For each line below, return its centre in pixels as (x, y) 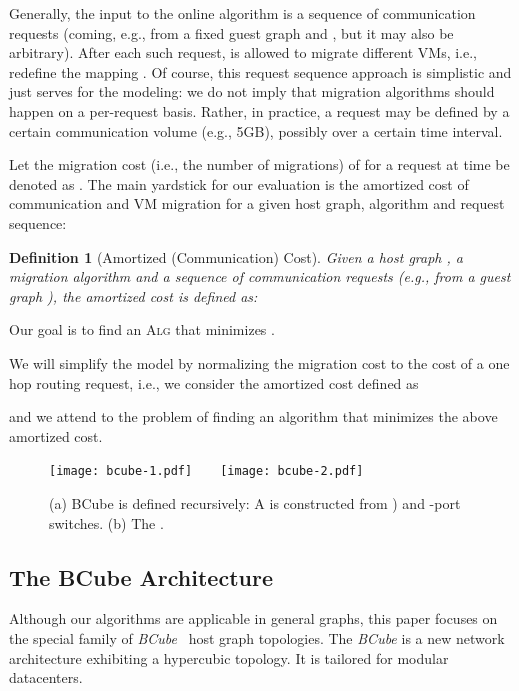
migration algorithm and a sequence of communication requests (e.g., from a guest (260, 276)
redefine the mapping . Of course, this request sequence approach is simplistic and (260, 71)
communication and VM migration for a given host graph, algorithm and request (257, 203)
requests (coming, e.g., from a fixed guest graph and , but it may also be (231, 32)
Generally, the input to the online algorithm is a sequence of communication (242, 13)
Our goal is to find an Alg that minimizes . (142, 329)
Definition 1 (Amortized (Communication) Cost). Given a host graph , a (236, 256)
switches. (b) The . (106, 522)
